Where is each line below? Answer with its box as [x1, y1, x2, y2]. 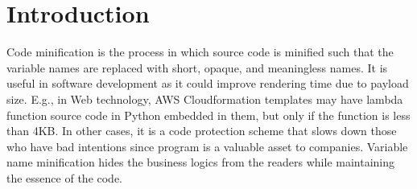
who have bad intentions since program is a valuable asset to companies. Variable [6, 138, 408, 154]
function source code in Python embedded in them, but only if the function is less [6, 106, 411, 123]
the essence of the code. [6, 169, 123, 186]
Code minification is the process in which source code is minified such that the [6, 43, 394, 60]
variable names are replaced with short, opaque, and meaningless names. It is [6, 59, 388, 76]
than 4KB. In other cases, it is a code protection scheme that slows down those [6, 122, 397, 139]
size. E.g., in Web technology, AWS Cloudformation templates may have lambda [6, 90, 403, 107]
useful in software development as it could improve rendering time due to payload [6, 75, 409, 92]
